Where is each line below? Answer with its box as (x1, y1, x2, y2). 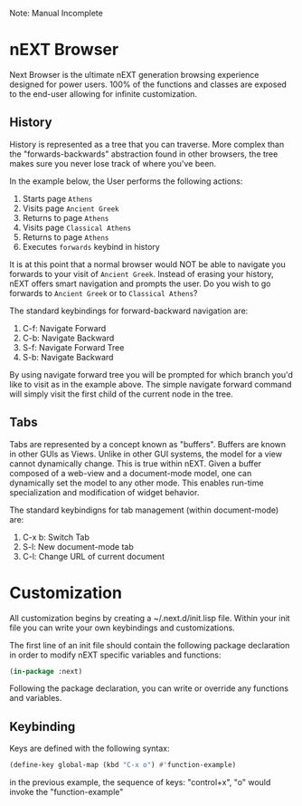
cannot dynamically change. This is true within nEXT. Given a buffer (9, 457, 262, 469)
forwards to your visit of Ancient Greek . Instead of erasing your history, (9, 268, 274, 279)
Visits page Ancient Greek (22, 203, 119, 214)
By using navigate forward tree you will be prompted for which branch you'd (9, 369, 294, 379)
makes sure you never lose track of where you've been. (9, 158, 217, 168)
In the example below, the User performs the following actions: (9, 176, 243, 187)
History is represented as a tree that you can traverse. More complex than (9, 139, 285, 149)
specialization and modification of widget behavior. (9, 486, 200, 497)
